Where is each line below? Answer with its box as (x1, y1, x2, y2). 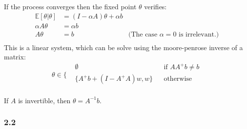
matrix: (4, 52, 26, 62)
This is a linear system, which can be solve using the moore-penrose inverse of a (4, 42, 243, 52)
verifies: (144, 1, 167, 11)
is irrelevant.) (179, 31, 219, 38)
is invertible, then (18, 95, 71, 105)
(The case (128, 31, 158, 38)
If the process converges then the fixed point (4, 1, 137, 11)
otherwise (164, 75, 192, 83)
